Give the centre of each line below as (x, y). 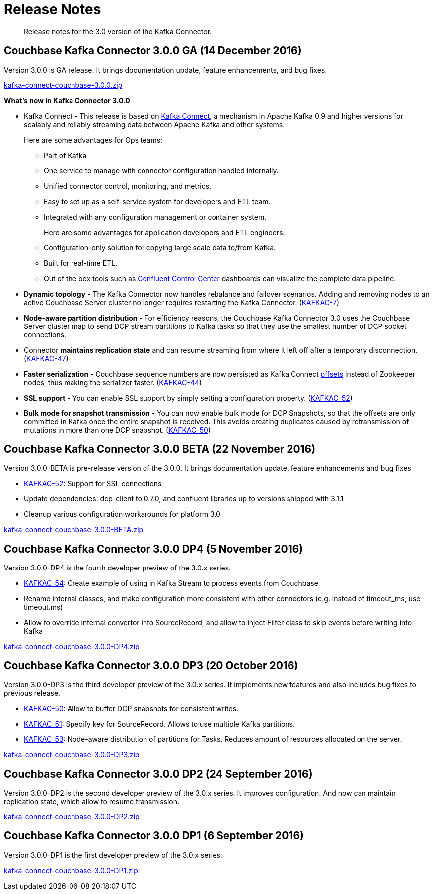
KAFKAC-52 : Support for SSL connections (93, 484)
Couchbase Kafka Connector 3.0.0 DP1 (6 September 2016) (154, 836)
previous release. (32, 693)
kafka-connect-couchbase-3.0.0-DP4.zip (72, 647)
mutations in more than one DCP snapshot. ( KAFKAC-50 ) (117, 430)
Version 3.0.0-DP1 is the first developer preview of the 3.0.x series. (113, 855)
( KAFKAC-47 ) (46, 358)
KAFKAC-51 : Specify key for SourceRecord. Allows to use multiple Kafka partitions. (159, 724)
